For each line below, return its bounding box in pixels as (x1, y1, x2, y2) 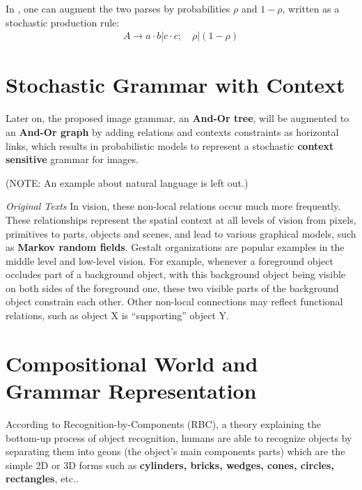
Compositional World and (6, 349, 258, 377)
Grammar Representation (6, 376, 257, 405)
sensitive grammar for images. (6, 152, 139, 167)
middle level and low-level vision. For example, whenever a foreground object (6, 253, 333, 268)
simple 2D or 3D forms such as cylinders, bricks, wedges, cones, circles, (6, 457, 334, 472)
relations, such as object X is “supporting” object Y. (6, 308, 229, 323)
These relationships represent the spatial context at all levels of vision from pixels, (6, 212, 356, 227)
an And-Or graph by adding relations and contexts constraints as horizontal (6, 124, 339, 139)
